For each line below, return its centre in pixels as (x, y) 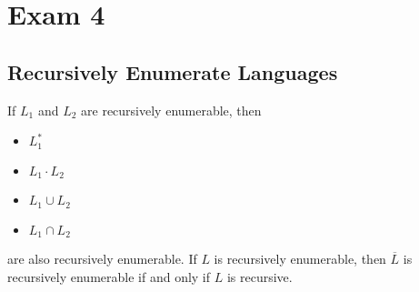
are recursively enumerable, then (171, 110)
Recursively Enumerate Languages (173, 71)
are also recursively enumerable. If (102, 258)
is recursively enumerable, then (300, 258)
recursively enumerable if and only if (109, 276)
